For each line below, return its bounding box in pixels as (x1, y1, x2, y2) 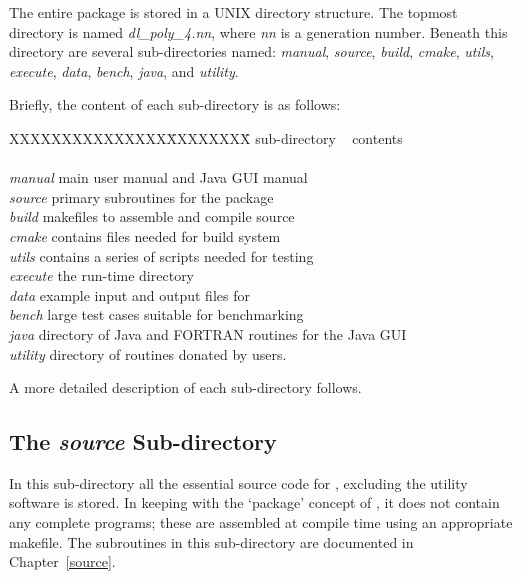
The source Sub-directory (9, 426, 277, 457)
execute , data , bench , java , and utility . (9, 60, 239, 81)
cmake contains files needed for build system (9, 225, 281, 246)
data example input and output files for (9, 284, 250, 305)
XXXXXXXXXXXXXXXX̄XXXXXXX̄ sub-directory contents (9, 127, 403, 148)
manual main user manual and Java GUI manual (9, 167, 308, 188)
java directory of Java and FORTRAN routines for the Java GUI (9, 323, 407, 344)
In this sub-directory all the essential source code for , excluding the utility (9, 472, 468, 493)
